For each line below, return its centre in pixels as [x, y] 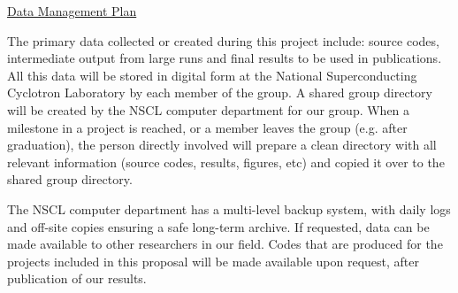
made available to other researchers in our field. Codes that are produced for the [225, 244]
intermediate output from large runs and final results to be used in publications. [225, 58]
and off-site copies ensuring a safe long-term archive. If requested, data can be [218, 226]
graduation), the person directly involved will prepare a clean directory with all [222, 145]
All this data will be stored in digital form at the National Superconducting [212, 75]
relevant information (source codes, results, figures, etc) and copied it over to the [226, 162]
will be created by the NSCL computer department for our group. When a [209, 109]
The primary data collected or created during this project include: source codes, [223, 40]
